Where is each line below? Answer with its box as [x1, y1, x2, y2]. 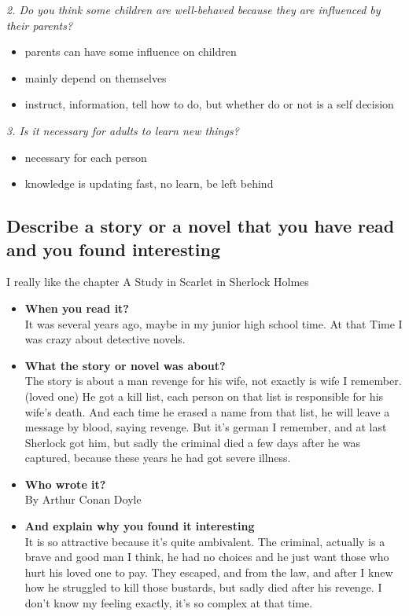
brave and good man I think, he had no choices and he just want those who [24, 548, 389, 565]
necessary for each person [24, 148, 147, 165]
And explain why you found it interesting [24, 518, 255, 534]
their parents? [6, 16, 73, 33]
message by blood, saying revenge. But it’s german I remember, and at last [24, 419, 387, 435]
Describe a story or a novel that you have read [6, 214, 395, 238]
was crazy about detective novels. [24, 331, 186, 347]
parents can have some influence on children [24, 43, 237, 60]
